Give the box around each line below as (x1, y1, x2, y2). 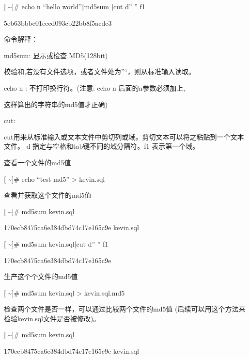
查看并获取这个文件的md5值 (4, 190, 92, 200)
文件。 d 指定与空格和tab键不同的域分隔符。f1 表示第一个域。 (4, 141, 200, 151)
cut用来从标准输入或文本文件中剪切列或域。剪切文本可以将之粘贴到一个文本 (4, 131, 244, 141)
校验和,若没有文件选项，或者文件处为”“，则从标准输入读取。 (4, 66, 196, 77)
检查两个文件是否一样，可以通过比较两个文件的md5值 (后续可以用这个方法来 (4, 304, 246, 314)
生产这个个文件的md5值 (4, 271, 78, 281)
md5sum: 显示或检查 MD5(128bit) (4, 50, 108, 60)
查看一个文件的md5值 (4, 157, 71, 167)
